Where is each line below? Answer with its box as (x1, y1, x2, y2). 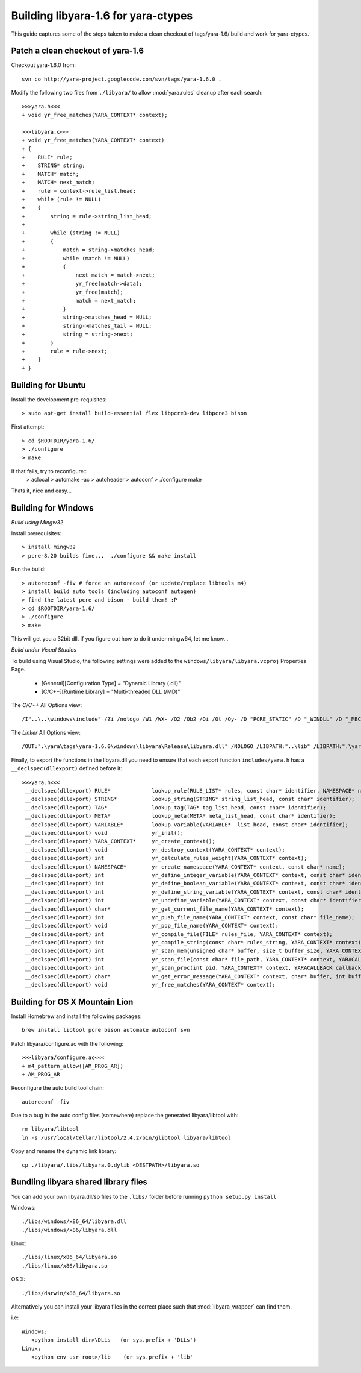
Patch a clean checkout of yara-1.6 (11, 46, 144, 56)
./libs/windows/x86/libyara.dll (22, 1227, 117, 1233)
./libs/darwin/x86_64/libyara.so (22, 1290, 120, 1296)
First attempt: (11, 423, 45, 430)
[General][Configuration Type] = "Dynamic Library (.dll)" (41, 679, 181, 686)
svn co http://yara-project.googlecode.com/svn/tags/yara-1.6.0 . (22, 75, 222, 83)
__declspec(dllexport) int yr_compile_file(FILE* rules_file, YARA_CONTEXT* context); (25, 931, 333, 937)
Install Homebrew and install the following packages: (11, 1013, 142, 1020)
